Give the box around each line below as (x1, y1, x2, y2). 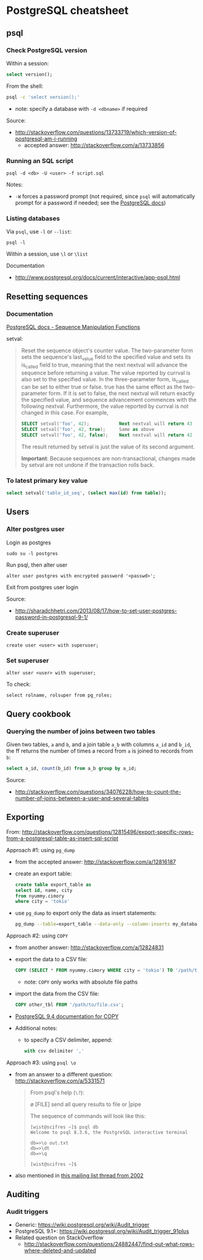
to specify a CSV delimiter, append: (24, 1036, 113, 1043)
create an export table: (15, 870, 72, 877)
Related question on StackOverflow (15, 1234, 104, 1241)
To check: (6, 681, 32, 688)
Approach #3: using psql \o (6, 1059, 76, 1066)
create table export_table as (15, 881, 92, 888)
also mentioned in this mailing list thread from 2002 (15, 1172, 144, 1179)
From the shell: (6, 82, 44, 90)
